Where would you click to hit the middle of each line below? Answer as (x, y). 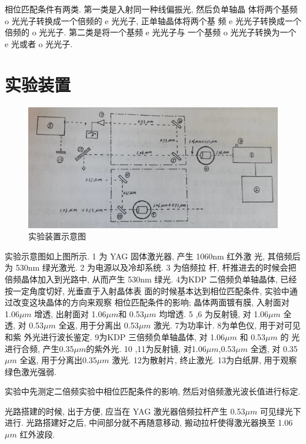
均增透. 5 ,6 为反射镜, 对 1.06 (214, 313)
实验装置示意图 (57, 236)
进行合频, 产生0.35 (39, 348)
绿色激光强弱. (31, 371)
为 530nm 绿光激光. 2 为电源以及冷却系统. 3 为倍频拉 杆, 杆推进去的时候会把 (151, 267)
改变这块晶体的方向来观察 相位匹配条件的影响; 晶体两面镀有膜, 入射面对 (151, 302)
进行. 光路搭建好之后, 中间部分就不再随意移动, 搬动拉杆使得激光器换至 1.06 (149, 422)
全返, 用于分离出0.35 (58, 360)
